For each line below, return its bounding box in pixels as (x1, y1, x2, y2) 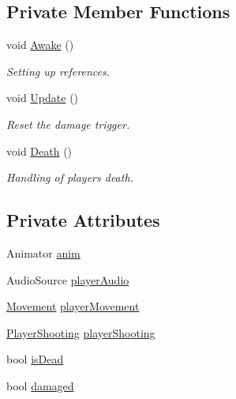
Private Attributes (6, 208, 160, 232)
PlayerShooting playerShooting (6, 324, 155, 341)
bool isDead (6, 351, 64, 367)
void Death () (6, 142, 73, 159)
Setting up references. (6, 62, 110, 79)
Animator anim (6, 244, 81, 261)
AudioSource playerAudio (6, 271, 129, 288)
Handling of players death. (6, 169, 133, 186)
